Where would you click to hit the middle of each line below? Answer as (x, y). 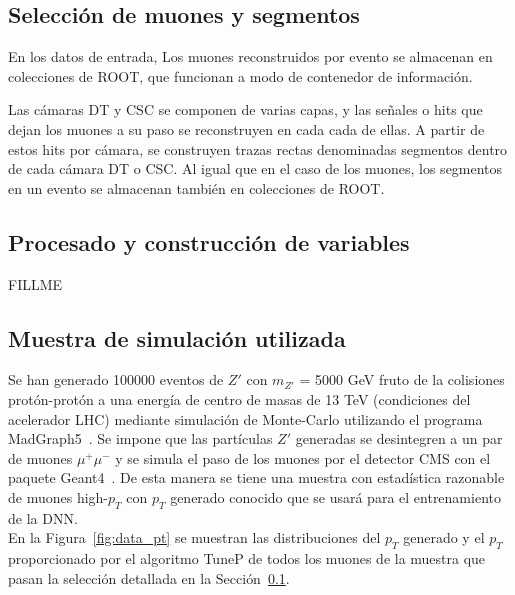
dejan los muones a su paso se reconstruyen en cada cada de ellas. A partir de (246, 128)
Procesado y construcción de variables (209, 241)
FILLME (35, 283)
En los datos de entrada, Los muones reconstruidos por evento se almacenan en (250, 56)
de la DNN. (43, 517)
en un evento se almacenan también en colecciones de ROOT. (196, 187)
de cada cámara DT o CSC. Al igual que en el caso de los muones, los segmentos (255, 168)
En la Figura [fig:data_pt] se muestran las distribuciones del (194, 537)
